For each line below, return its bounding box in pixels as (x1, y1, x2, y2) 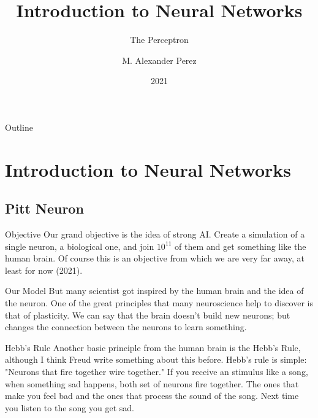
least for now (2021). (5, 263, 83, 276)
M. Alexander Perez (122, 53, 197, 66)
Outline (5, 120, 33, 133)
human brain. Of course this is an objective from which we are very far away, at (5, 252, 305, 265)
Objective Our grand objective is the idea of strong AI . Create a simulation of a (5, 228, 305, 241)
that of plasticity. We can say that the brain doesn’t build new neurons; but (5, 308, 290, 321)
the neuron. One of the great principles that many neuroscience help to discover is (5, 296, 313, 309)
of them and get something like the (175, 239, 306, 252)
